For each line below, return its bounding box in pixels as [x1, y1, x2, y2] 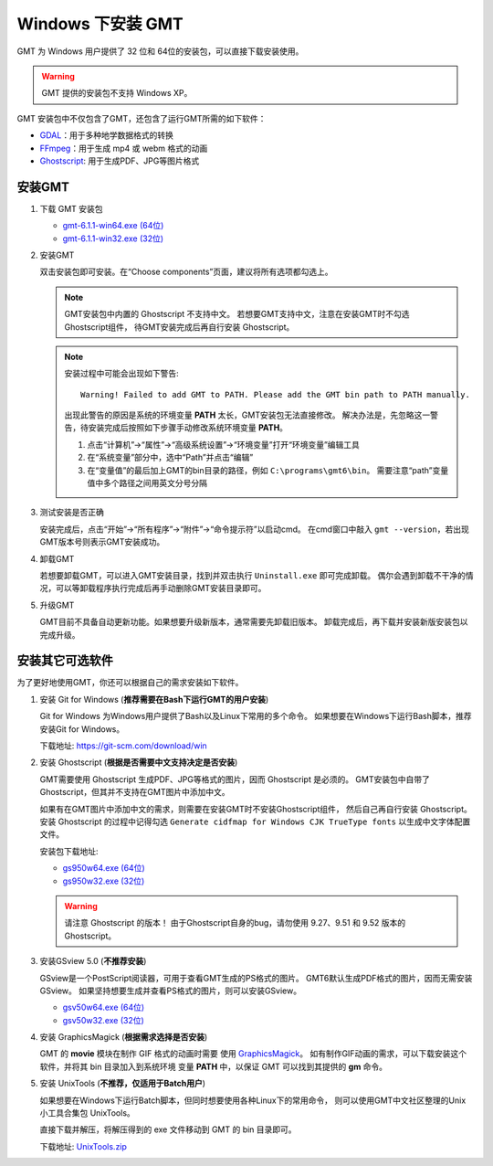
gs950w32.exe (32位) [62, 875, 145, 886]
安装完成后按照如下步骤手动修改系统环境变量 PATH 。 [88, 422, 288, 433]
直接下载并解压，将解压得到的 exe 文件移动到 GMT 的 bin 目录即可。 [39, 1124, 297, 1135]
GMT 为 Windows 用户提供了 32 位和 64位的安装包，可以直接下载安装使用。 [16, 46, 304, 57]
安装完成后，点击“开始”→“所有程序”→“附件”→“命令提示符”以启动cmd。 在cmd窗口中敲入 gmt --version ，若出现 [39, 524, 469, 535]
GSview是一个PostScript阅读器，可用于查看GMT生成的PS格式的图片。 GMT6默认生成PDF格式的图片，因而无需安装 [39, 972, 473, 983]
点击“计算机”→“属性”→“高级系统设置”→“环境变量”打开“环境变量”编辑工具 [87, 439, 361, 450]
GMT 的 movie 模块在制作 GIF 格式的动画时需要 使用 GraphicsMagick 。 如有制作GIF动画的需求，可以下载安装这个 [39, 1048, 467, 1059]
